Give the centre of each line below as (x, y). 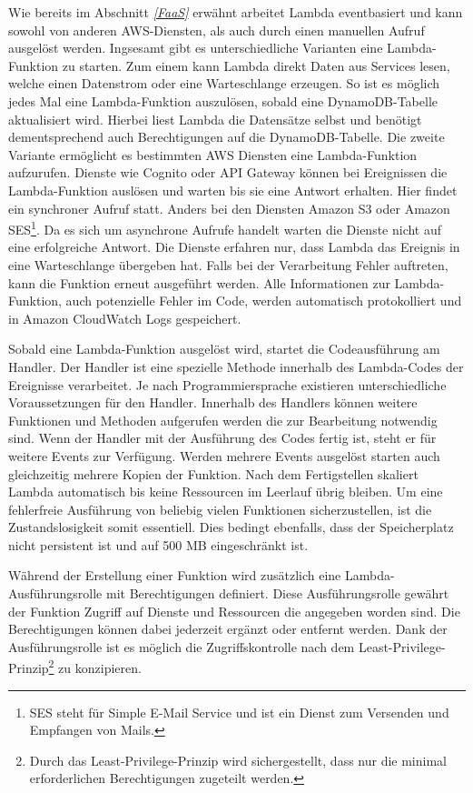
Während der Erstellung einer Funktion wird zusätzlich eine (175, 575)
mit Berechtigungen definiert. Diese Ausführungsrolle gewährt (277, 593)
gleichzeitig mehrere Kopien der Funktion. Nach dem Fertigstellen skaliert (213, 473)
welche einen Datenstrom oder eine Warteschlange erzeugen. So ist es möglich (224, 83)
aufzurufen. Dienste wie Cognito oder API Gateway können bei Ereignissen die (228, 172)
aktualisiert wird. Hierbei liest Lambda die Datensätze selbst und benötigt (215, 119)
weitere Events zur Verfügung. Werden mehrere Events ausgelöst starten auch (224, 455)
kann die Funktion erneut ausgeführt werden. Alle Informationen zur (199, 282)
